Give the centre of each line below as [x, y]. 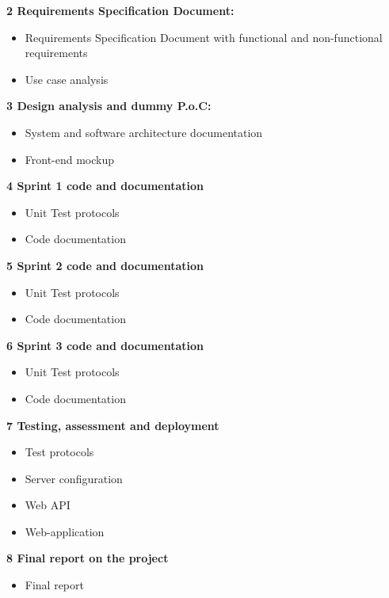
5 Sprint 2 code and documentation [105, 265]
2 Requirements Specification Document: [120, 10]
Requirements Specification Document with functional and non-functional [204, 37]
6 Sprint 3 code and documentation [105, 345]
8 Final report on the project [88, 558]
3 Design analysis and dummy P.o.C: [109, 106]
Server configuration [74, 478]
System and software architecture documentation [144, 132]
